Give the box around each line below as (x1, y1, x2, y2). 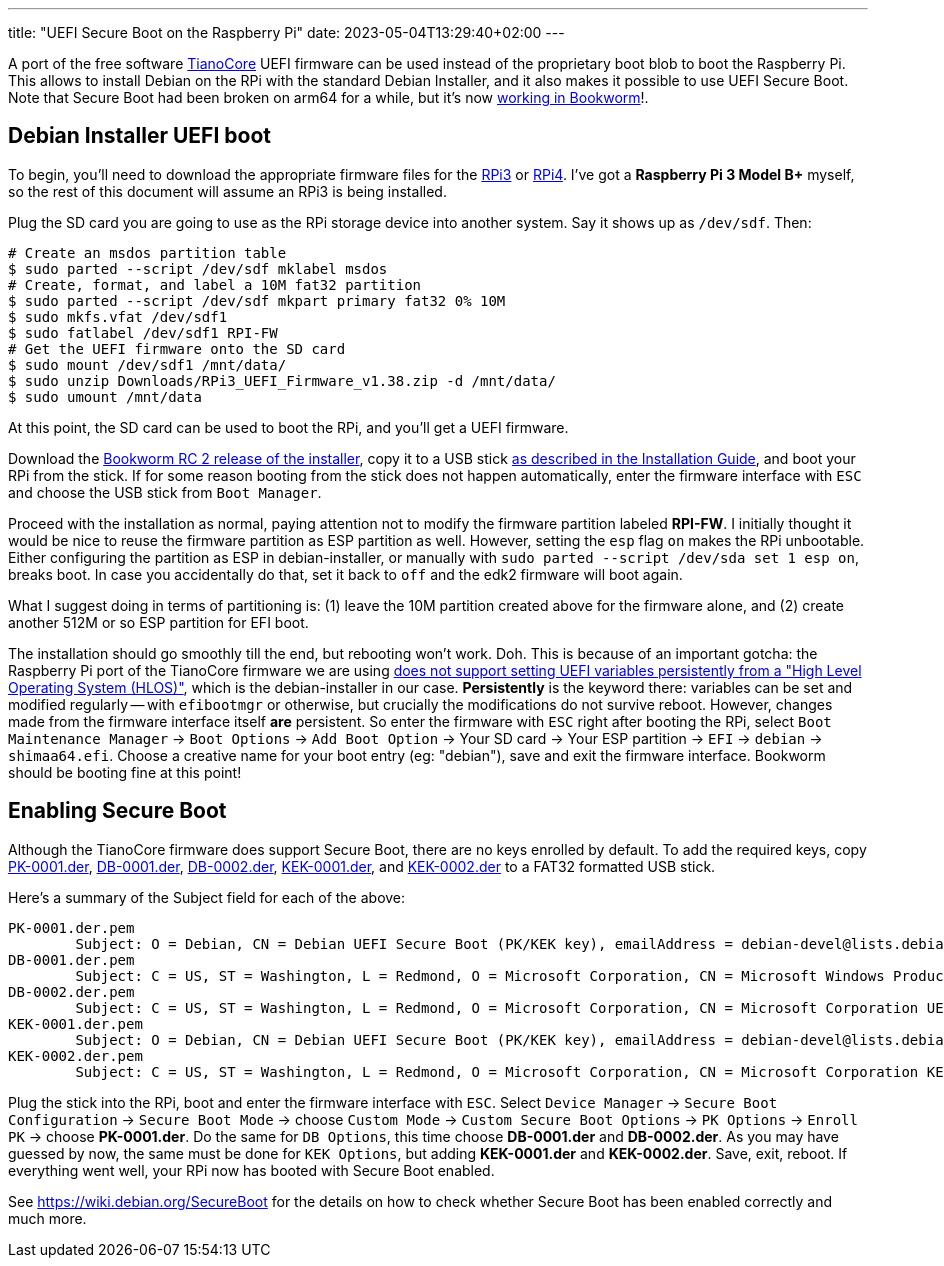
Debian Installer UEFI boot (8, 123, 271, 149)
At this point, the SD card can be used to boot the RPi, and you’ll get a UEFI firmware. (8, 418, 569, 436)
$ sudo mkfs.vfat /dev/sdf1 (8, 308, 228, 325)
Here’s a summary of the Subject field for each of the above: (8, 888, 406, 906)
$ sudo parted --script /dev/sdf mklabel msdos (8, 260, 388, 277)
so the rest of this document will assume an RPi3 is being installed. (8, 182, 447, 200)
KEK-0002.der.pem (8, 1047, 143, 1064)
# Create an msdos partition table (8, 244, 287, 261)
